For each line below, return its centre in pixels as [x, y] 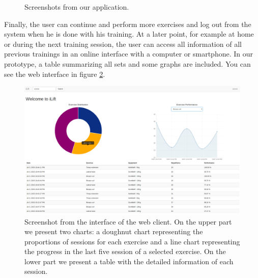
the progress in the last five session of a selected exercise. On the [125, 251]
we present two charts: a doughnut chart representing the [114, 231]
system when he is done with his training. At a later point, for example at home [129, 34]
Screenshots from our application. [77, 7]
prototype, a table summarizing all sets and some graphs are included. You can [127, 63]
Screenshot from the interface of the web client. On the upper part [128, 221]
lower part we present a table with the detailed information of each [129, 261]
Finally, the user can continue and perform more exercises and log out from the [128, 24]
